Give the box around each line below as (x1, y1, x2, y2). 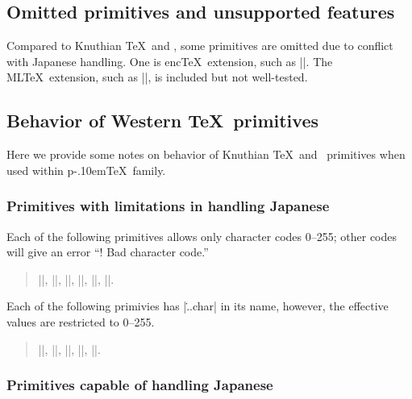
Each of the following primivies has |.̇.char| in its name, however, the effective (6, 297, 389, 314)
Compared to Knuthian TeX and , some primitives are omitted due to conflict (6, 37, 393, 54)
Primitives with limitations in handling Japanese (6, 196, 330, 216)
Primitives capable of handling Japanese (6, 375, 273, 395)
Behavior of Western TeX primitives (6, 108, 318, 133)
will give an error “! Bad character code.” (6, 243, 209, 260)
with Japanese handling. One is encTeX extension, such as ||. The (6, 52, 333, 69)
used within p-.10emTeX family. (6, 161, 166, 178)
